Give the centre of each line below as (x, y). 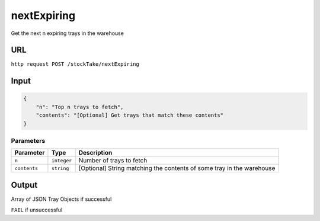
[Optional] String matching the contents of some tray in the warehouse (177, 168)
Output (24, 185)
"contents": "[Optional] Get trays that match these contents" (130, 115)
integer (62, 160)
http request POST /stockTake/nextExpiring (75, 64)
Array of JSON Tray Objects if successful (61, 199)
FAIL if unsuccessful (37, 210)
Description (95, 153)
